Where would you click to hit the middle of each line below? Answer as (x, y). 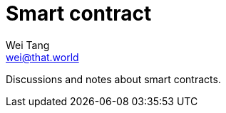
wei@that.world (42, 57)
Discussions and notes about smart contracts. (113, 79)
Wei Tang (28, 45)
